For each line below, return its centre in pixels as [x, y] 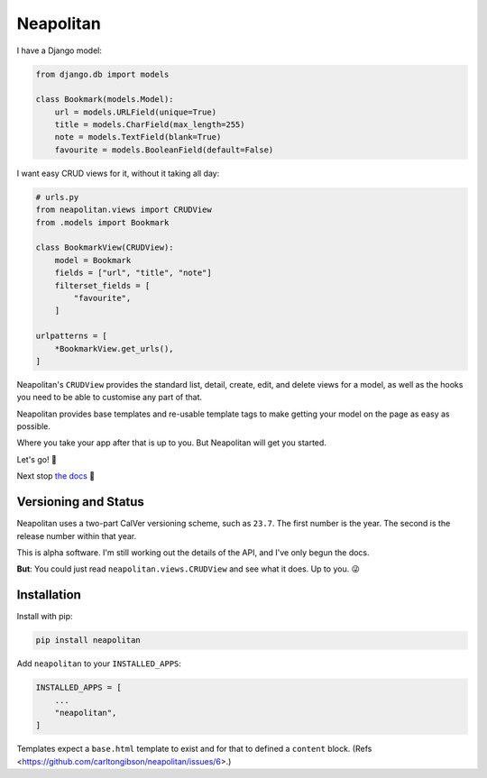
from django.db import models [102, 74]
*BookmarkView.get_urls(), [115, 348]
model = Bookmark [93, 260]
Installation [49, 595]
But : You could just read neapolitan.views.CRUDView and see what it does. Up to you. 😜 [188, 569]
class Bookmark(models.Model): [105, 100]
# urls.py [57, 197]
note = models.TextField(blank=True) [138, 137]
